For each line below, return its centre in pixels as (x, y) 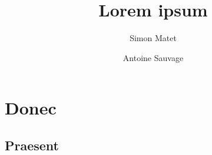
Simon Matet (153, 38)
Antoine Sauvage (153, 57)
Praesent (32, 145)
